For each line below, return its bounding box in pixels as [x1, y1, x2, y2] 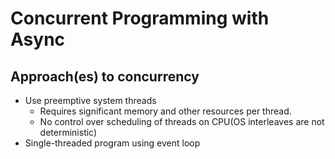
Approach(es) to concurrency [10, 68, 200, 85]
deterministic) [39, 127, 98, 138]
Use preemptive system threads [24, 95, 157, 106]
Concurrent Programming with [10, 7, 270, 30]
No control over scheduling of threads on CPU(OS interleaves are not [39, 116, 325, 127]
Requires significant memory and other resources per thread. [39, 105, 292, 117]
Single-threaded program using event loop [24, 137, 201, 149]
